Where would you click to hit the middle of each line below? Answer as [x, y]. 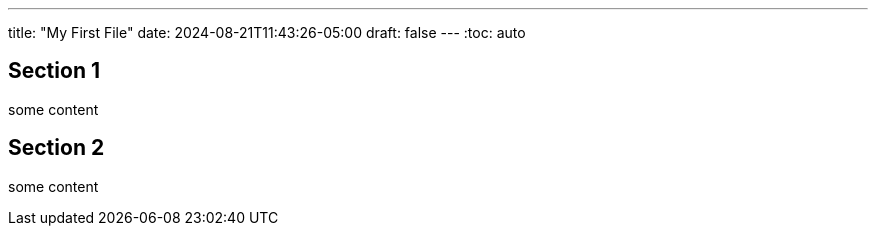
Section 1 [54, 71]
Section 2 [56, 148]
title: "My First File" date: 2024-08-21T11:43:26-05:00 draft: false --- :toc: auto [267, 32]
